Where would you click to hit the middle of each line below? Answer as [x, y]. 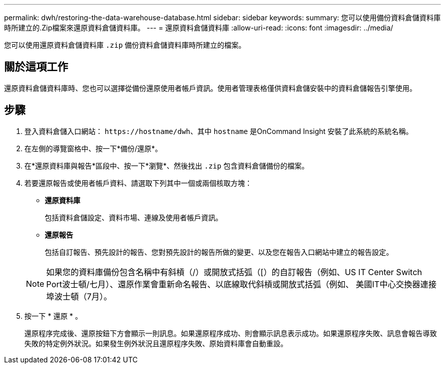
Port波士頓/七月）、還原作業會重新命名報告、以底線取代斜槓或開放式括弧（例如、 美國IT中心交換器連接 [242, 284]
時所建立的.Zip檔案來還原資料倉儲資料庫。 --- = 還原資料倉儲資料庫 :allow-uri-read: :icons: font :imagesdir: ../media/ [199, 28]
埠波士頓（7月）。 [79, 296]
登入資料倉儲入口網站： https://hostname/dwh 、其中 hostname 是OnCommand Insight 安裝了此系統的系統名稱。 [219, 131]
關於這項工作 [36, 67]
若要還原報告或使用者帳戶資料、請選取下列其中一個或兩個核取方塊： [138, 183]
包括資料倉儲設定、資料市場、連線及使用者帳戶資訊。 [134, 217]
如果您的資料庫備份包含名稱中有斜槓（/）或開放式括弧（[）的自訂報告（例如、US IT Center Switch [234, 272]
